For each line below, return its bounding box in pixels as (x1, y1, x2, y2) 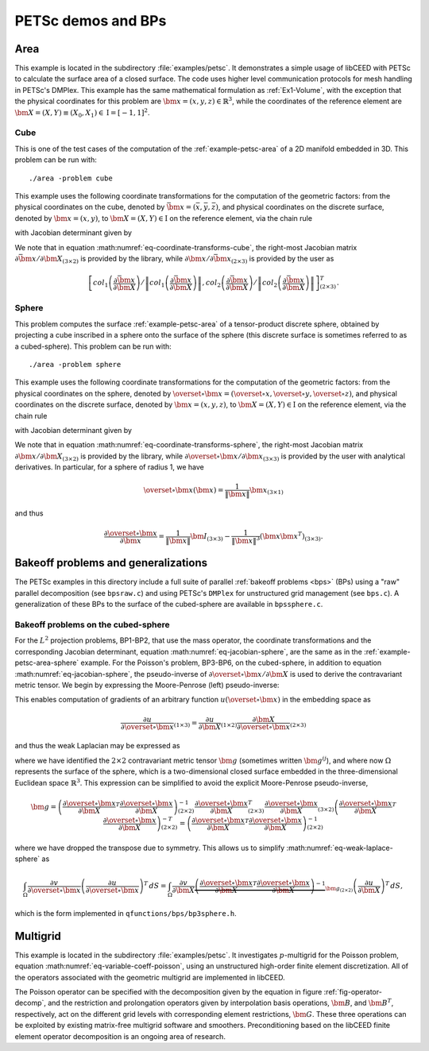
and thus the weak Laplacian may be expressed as (14, 741, 180, 751)
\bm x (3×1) (249, 485, 284, 497)
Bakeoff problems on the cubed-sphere (14, 620, 170, 631)
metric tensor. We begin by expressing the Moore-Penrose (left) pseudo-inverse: (14, 680, 280, 690)
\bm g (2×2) (325, 885, 354, 894)
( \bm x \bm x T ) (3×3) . (259, 531, 323, 543)
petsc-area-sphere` (14, 658, 79, 667)
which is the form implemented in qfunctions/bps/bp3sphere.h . (14, 908, 238, 918)
